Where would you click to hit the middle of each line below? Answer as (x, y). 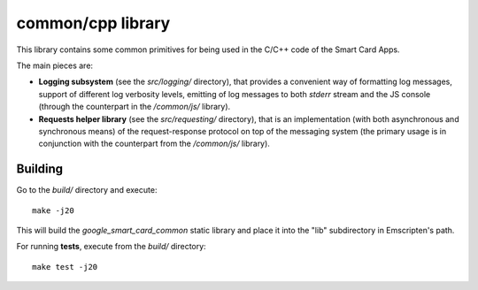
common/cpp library (93, 23)
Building (40, 169)
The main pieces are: (54, 65)
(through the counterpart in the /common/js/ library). (135, 107)
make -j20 (53, 210)
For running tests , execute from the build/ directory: (112, 247)
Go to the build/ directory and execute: (87, 190)
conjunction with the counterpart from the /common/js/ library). (154, 144)
